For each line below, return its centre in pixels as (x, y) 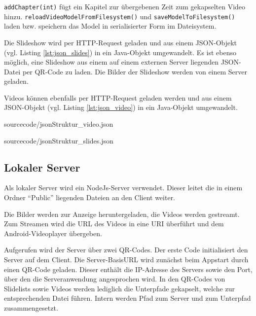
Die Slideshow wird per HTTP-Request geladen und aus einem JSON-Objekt (121, 42)
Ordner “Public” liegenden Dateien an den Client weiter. (90, 197)
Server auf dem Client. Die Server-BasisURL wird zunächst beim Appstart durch (126, 260)
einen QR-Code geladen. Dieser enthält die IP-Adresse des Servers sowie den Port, (128, 269)
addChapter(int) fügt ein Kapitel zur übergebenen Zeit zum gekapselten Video (125, 6)
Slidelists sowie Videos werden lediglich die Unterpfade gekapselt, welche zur (119, 288)
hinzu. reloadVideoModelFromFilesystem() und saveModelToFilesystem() (120, 16)
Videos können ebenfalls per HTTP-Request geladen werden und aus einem (118, 97)
